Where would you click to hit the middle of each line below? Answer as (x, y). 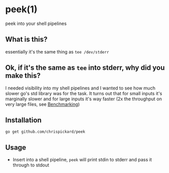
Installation (23, 120)
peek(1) (21, 9)
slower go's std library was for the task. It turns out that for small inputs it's (84, 93)
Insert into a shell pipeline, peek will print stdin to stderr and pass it (82, 160)
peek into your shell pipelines (36, 23)
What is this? (26, 39)
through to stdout (31, 165)
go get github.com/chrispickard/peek (45, 132)
